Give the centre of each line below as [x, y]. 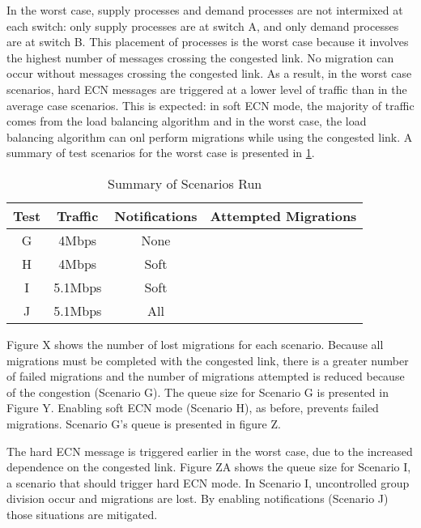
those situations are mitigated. [82, 514]
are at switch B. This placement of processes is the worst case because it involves [208, 42]
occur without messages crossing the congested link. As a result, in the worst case [209, 73]
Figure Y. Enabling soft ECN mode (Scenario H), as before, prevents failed [193, 408]
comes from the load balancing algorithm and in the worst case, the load [187, 121]
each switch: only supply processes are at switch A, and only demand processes [203, 26]
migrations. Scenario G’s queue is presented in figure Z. [144, 423]
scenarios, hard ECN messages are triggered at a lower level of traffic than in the [207, 89]
